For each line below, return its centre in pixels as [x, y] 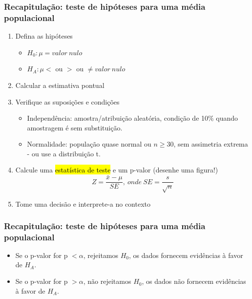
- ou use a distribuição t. [64, 153]
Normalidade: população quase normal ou [89, 144]
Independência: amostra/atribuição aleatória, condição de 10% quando [133, 118]
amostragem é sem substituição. [75, 127]
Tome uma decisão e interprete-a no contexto [83, 204]
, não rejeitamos [107, 281]
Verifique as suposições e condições [67, 101]
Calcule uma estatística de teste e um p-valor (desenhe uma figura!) [117, 170]
